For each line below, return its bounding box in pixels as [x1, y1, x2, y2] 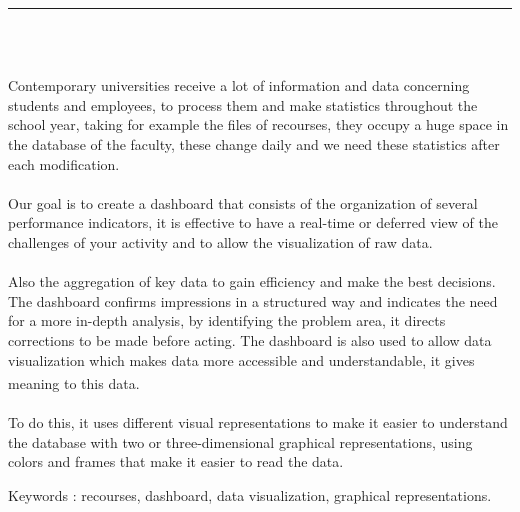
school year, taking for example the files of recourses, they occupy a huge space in [8, 114, 509, 135]
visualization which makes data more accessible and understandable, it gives [8, 349, 475, 370]
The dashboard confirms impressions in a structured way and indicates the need [8, 290, 498, 311]
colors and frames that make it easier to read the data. [8, 451, 344, 472]
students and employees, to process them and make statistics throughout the [8, 94, 478, 115]
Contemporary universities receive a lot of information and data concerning [8, 75, 470, 96]
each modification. [8, 153, 120, 174]
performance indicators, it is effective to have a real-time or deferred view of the [8, 212, 498, 233]
